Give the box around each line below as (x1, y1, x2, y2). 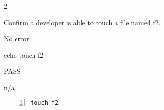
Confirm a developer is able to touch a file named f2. (4, 17, 161, 27)
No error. (4, 33, 31, 44)
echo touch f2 (4, 49, 44, 60)
